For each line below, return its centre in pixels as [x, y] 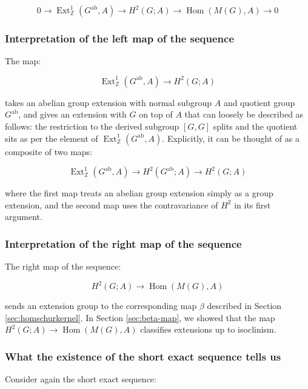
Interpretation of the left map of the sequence [120, 38]
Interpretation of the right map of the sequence [123, 243]
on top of [156, 114]
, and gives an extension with [72, 114]
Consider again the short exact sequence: [81, 379]
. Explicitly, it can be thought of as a [231, 138]
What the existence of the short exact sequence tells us [143, 356]
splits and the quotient [255, 126]
